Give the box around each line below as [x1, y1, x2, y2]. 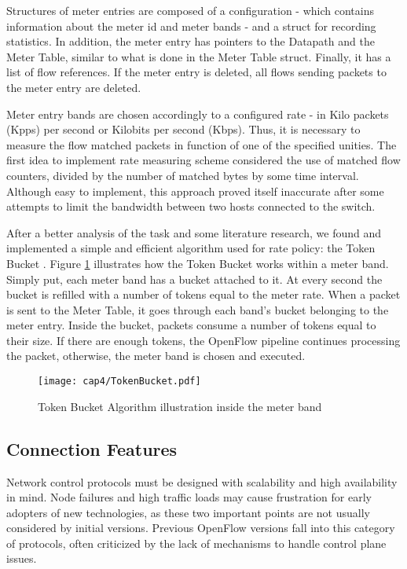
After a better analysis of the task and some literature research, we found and [6, 224, 381, 240]
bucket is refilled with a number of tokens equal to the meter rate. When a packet [6, 286, 401, 303]
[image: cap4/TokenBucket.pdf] [38, 376, 201, 387]
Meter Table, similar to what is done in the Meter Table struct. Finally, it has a [6, 48, 391, 64]
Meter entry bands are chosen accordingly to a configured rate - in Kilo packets [6, 105, 389, 122]
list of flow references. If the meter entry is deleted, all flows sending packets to [6, 64, 387, 80]
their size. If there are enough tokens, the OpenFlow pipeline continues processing [6, 332, 401, 348]
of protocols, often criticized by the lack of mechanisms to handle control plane [6, 534, 387, 551]
